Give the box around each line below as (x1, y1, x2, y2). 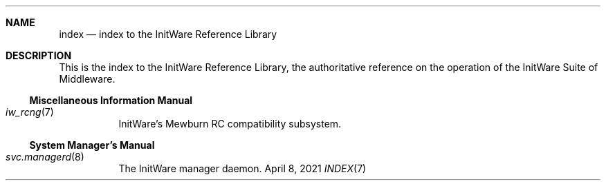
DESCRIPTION (6, 50, 72, 61)
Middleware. (59, 73, 116, 85)
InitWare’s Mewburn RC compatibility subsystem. (118, 118, 342, 130)
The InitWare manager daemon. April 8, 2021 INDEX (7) (118, 163, 367, 174)
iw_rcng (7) (6, 106, 54, 118)
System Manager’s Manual (29, 139, 155, 151)
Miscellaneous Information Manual (29, 94, 193, 106)
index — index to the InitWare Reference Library (59, 28, 277, 40)
